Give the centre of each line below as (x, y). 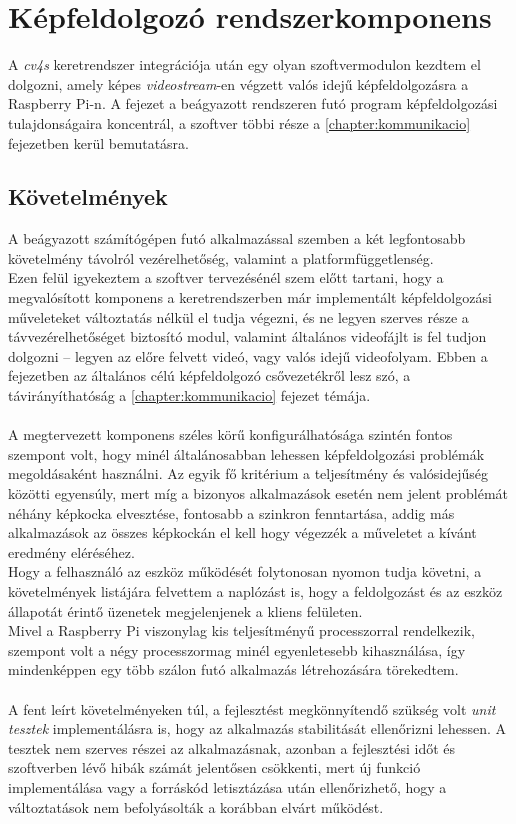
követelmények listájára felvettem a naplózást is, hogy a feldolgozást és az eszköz (255, 590)
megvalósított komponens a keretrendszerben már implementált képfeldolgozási (250, 297)
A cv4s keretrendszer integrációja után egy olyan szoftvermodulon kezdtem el (244, 64)
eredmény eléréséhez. (71, 551)
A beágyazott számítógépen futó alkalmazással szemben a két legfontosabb (237, 238)
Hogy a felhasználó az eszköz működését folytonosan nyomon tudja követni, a (245, 571)
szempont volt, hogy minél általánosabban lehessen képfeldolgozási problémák (246, 453)
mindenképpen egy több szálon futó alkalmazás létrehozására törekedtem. (233, 669)
